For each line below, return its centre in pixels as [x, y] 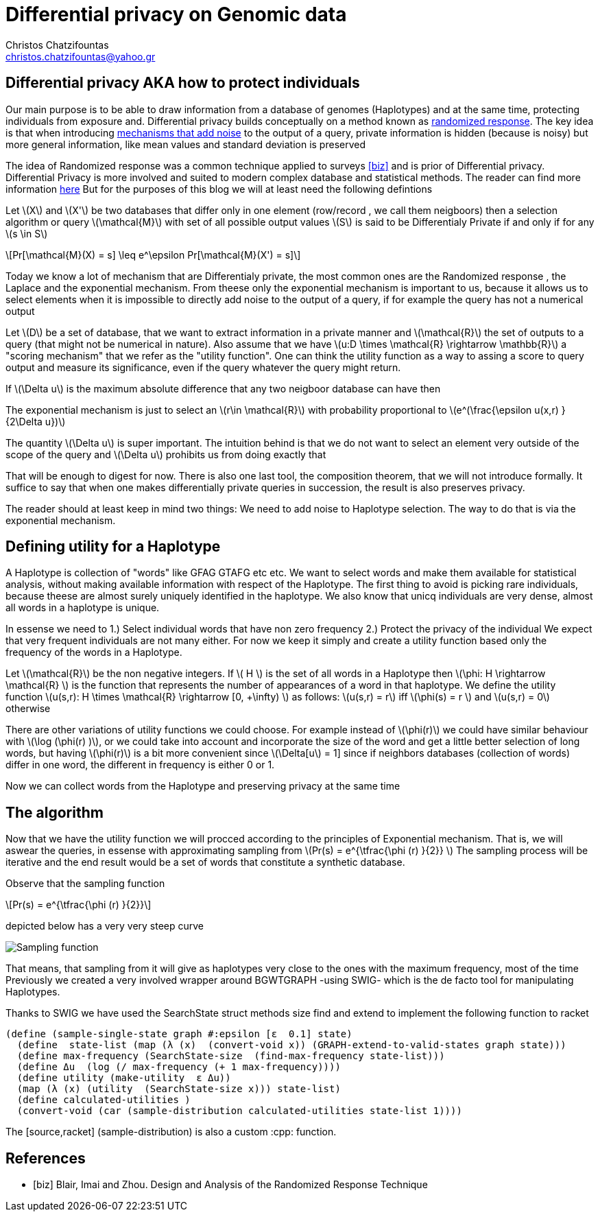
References [46, 1158]
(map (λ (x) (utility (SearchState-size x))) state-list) [179, 1089]
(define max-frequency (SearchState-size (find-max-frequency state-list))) [231, 1056]
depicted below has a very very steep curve [105, 926]
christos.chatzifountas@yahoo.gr [81, 56]
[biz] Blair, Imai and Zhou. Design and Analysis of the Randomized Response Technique [230, 1185]
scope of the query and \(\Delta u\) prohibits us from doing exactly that [166, 454]
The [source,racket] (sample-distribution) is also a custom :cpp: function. [171, 1132]
